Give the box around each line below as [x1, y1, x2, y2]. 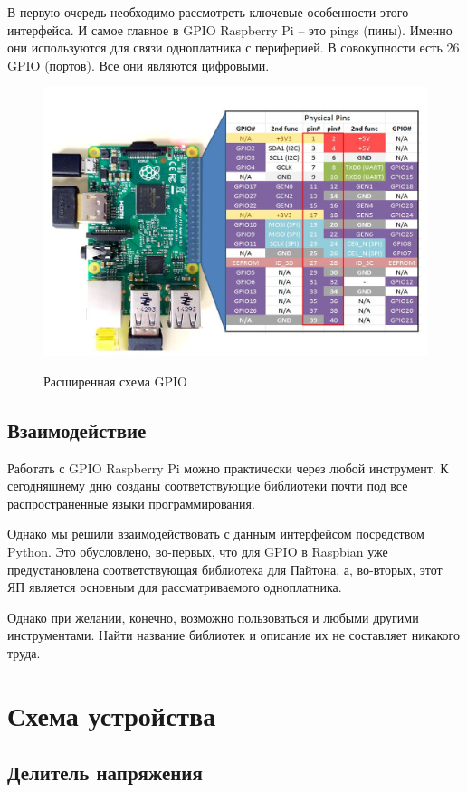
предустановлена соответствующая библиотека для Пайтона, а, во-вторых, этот [7, 559, 443, 578]
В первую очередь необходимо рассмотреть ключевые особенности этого [7, 3, 409, 21]
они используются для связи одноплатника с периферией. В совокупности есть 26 [7, 38, 460, 57]
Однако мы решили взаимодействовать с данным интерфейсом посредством [7, 524, 424, 543]
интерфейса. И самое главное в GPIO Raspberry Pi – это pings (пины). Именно [7, 20, 453, 39]
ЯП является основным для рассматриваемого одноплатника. [7, 577, 342, 596]
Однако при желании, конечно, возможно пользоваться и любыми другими [7, 607, 419, 626]
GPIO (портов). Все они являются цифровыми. [7, 55, 270, 74]
